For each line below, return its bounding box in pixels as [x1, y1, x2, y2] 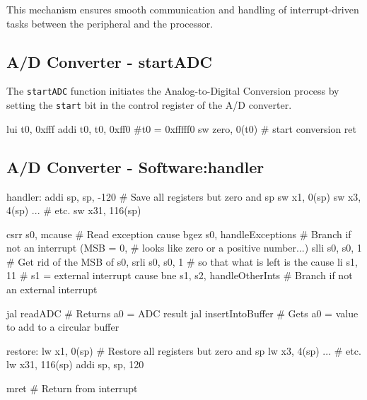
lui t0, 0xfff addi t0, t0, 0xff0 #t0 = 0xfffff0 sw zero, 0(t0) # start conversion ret [6, 121, 357, 136]
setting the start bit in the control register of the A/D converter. [6, 98, 292, 112]
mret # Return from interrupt [6, 381, 138, 396]
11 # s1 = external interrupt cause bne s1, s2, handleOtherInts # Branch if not [6, 268, 353, 283]
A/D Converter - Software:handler [6, 155, 264, 177]
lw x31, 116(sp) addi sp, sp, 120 [6, 357, 144, 372]
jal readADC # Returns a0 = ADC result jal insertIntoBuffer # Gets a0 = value [6, 305, 359, 320]
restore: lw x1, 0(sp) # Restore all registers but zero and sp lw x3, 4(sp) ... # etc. [6, 343, 361, 358]
